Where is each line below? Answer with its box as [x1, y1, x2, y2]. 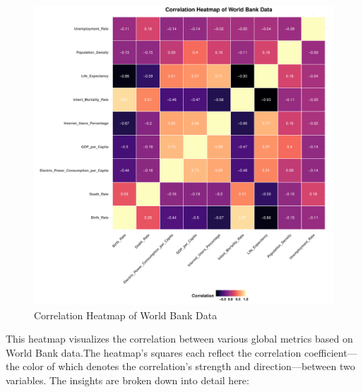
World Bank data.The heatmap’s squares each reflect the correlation [6, 345, 302, 360]
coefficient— [304, 345, 357, 360]
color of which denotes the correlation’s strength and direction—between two [23, 359, 355, 374]
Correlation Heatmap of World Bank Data [34, 307, 218, 322]
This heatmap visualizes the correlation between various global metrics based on [6, 331, 353, 346]
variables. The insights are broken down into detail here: [6, 372, 249, 387]
